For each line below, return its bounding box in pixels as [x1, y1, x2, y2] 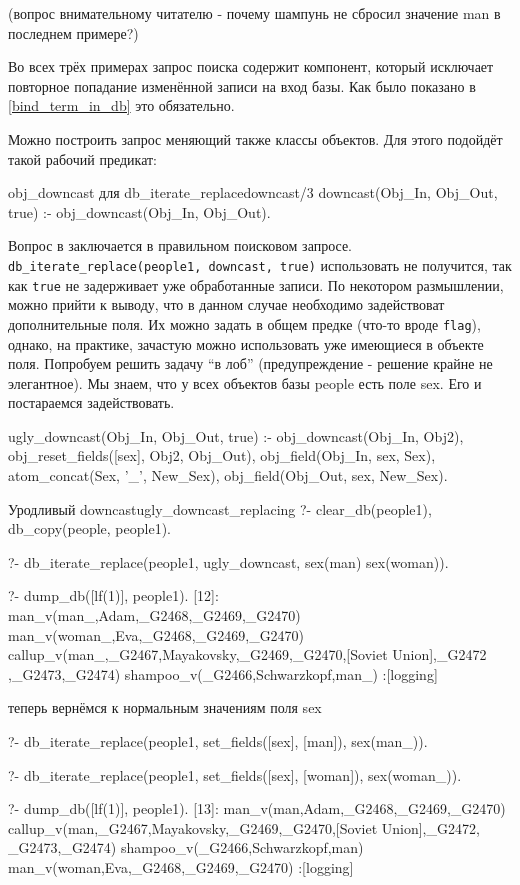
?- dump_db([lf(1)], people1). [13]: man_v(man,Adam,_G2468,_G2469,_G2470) [8, 798, 506, 819]
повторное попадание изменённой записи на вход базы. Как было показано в [8, 75, 476, 96]
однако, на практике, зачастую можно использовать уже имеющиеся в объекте [8, 333, 484, 354]
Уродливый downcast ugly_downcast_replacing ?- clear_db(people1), [8, 498, 432, 519]
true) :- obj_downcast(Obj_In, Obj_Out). [8, 201, 271, 222]
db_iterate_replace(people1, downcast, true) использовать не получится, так [8, 254, 512, 275]
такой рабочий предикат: [8, 148, 157, 169]
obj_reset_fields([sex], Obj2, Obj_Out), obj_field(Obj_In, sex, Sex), [8, 445, 436, 466]
